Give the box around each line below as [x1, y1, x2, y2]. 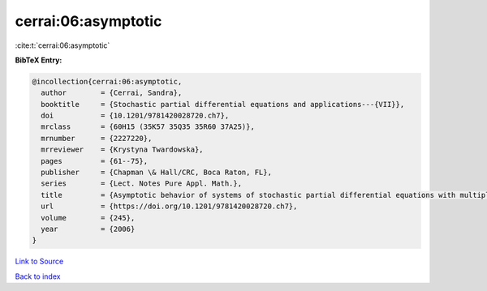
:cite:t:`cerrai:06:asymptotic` [15, 41, 110, 50]
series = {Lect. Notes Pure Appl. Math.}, [41, 179, 243, 188]
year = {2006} [41, 225, 136, 233]
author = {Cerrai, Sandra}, [41, 88, 183, 97]
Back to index [15, 272, 61, 281]
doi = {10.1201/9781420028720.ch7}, [41, 111, 230, 121]
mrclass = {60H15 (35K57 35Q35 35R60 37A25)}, [41, 122, 255, 131]
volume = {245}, [41, 213, 136, 222]
